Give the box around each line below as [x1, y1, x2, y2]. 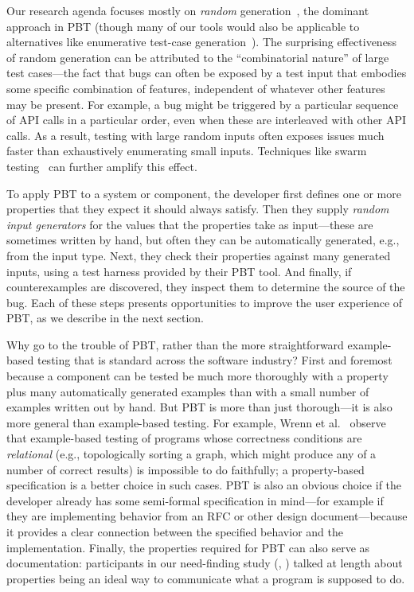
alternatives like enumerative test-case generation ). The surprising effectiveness [6, 33, 396, 50]
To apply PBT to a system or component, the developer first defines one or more [6, 185, 401, 201]
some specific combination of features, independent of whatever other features [6, 80, 385, 96]
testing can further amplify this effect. [6, 158, 197, 174]
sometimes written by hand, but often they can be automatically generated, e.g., [6, 232, 400, 248]
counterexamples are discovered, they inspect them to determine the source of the [6, 278, 405, 295]
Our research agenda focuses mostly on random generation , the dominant [6, 2, 369, 18]
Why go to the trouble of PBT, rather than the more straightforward [6, 336, 344, 352]
